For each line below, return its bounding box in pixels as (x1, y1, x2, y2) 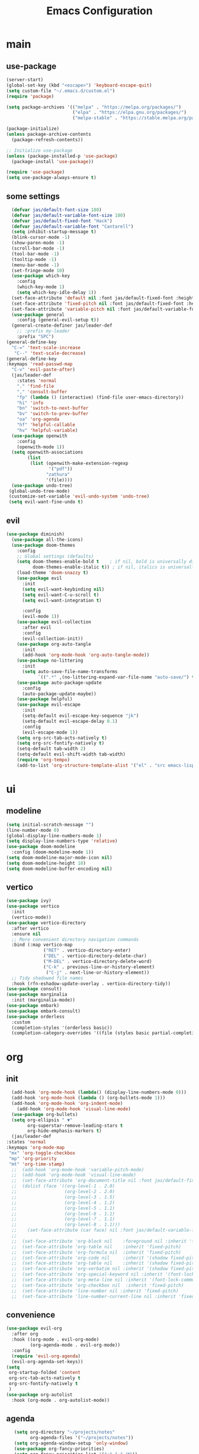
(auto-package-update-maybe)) (21, 691, 97, 697)
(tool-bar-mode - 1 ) (11, 251, 60, 257)
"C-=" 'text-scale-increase (11, 345, 81, 350)
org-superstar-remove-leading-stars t (27, 1123, 123, 1128)
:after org (11, 1331, 38, 1337)
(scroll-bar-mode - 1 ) (11, 245, 65, 251)
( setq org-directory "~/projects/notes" (14, 1429, 115, 1436)
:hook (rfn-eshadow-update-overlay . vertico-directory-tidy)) (11, 980, 171, 987)
